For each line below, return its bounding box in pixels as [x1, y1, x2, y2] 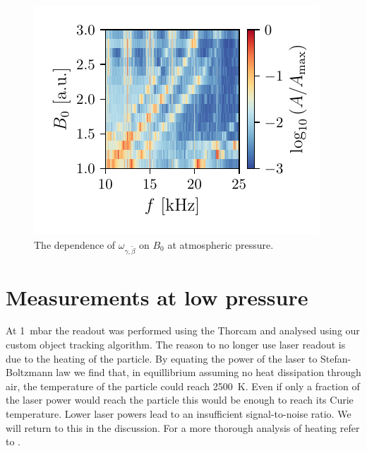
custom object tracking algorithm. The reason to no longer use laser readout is [6, 337, 346, 352]
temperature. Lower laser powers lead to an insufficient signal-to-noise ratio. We [6, 406, 351, 421]
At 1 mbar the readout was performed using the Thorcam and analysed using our [6, 323, 360, 338]
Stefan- [320, 351, 351, 365]
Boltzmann [6, 365, 53, 380]
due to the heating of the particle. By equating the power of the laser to [6, 351, 318, 365]
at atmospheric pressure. [167, 237, 274, 252]
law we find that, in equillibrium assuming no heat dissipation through [56, 365, 361, 380]
